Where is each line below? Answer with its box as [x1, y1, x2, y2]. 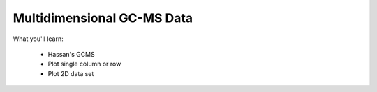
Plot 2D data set [47, 69, 94, 77]
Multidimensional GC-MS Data [13, 10, 193, 26]
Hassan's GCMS [47, 50, 96, 58]
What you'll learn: [13, 35, 64, 43]
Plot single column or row [47, 59, 121, 68]
